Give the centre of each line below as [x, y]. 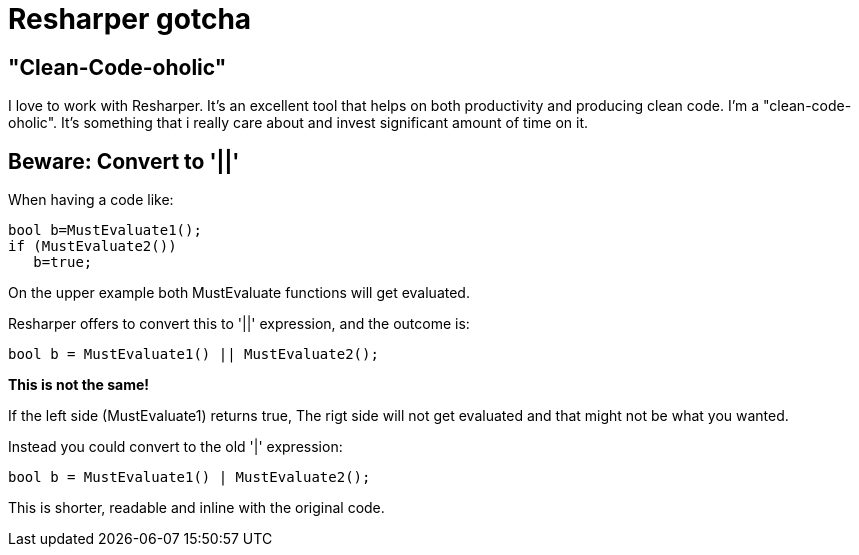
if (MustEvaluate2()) [92, 246]
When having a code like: [91, 200]
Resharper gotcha [130, 19]
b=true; [63, 262]
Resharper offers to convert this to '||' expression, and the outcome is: [239, 324]
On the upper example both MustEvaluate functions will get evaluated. [239, 293]
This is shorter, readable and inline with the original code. [196, 508]
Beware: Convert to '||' [124, 161]
